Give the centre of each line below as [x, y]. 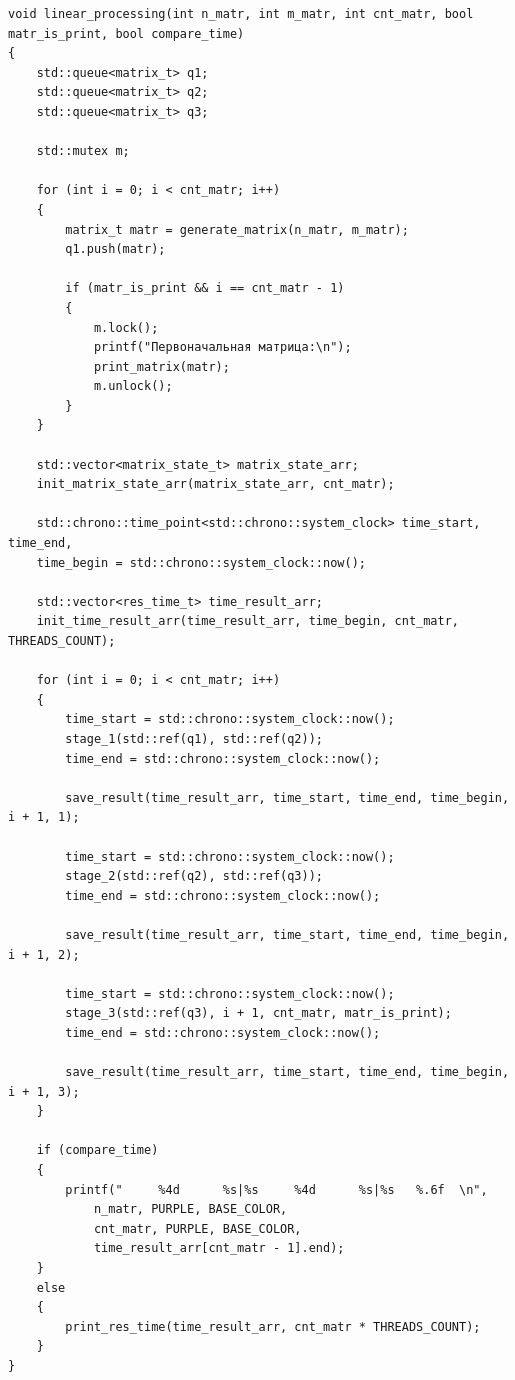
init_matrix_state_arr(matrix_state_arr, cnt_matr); [215, 484]
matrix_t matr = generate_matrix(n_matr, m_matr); [237, 229]
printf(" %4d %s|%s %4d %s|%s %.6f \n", [276, 1189]
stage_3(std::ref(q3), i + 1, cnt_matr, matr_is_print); [258, 1013]
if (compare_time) [97, 1150]
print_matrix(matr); [161, 366]
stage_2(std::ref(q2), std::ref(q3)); [194, 876]
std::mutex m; [83, 151]
